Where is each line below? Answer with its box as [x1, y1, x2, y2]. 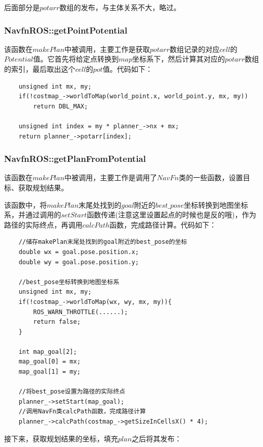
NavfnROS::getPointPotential [4, 23, 128, 36]
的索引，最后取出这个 [4, 64, 75, 74]
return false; [33, 318, 81, 326]
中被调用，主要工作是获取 [64, 43, 150, 54]
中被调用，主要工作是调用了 [64, 172, 157, 183]
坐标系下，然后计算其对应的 [132, 53, 225, 64]
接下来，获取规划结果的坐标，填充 [4, 433, 118, 443]
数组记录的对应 [169, 43, 220, 54]
